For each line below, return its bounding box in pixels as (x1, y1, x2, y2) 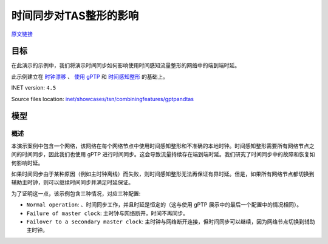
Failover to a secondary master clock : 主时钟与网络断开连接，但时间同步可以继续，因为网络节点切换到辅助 (26, 218, 315, 225)
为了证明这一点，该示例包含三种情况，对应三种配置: (11, 190, 141, 197)
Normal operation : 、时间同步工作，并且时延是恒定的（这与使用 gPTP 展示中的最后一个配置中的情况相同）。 (26, 201, 302, 208)
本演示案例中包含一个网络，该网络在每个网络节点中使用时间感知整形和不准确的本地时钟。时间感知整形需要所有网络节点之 (11, 142, 315, 150)
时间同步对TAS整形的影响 (11, 9, 139, 22)
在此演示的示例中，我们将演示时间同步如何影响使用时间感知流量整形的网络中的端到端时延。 (11, 62, 240, 69)
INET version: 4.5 (11, 84, 56, 91)
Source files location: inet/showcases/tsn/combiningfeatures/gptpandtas (11, 95, 194, 102)
